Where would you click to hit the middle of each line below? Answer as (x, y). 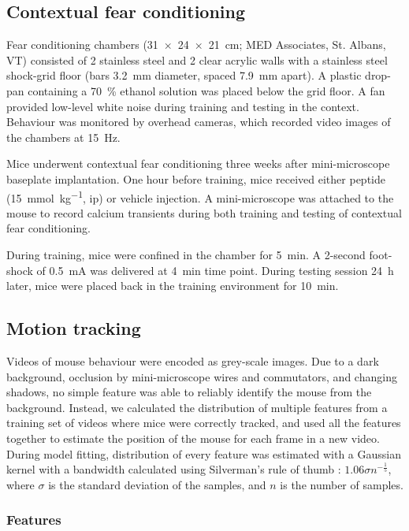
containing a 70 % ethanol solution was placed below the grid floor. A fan (206, 90)
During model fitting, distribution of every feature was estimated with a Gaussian (204, 453)
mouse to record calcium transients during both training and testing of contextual (204, 212)
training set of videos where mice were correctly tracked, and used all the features (204, 423)
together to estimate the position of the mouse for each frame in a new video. (193, 438)
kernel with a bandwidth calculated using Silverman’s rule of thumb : (174, 469)
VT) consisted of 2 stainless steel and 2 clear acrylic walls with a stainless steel (197, 59)
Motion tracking (74, 328)
